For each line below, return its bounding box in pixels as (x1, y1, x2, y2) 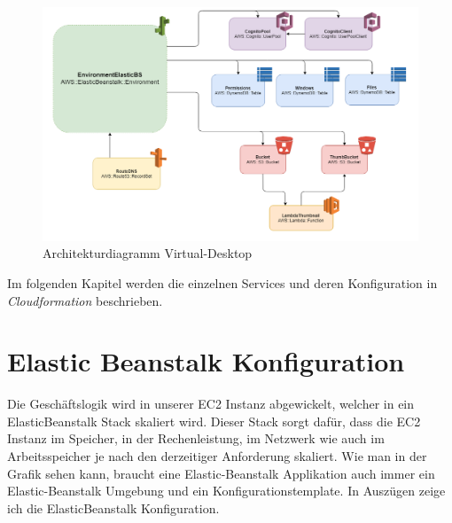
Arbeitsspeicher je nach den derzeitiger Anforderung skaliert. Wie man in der (7, 447, 427, 465)
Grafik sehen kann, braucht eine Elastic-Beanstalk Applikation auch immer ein (7, 464, 435, 482)
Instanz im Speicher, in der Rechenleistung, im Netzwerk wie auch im (7, 429, 385, 448)
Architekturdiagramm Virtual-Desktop (43, 244, 253, 262)
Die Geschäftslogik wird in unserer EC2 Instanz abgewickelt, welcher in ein (7, 394, 415, 413)
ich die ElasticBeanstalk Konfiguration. (7, 498, 220, 517)
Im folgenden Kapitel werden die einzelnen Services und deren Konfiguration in (7, 273, 438, 292)
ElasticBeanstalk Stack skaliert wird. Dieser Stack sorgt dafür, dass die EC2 (7, 411, 421, 430)
